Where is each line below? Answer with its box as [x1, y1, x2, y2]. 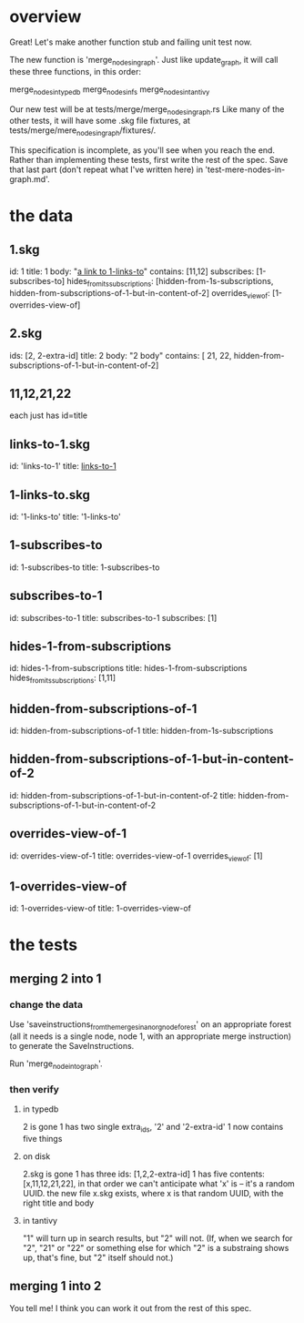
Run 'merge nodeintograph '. [9, 1058, 103, 1071]
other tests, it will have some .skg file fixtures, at [9, 116, 191, 127]
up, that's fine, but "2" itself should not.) [22, 1252, 174, 1263]
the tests [9, 935, 78, 955]
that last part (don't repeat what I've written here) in [9, 164, 203, 175]
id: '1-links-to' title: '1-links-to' [9, 511, 121, 522]
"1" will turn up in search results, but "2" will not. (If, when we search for [22, 1232, 293, 1244]
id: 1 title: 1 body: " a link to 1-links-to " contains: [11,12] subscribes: [9, 266, 255, 277]
